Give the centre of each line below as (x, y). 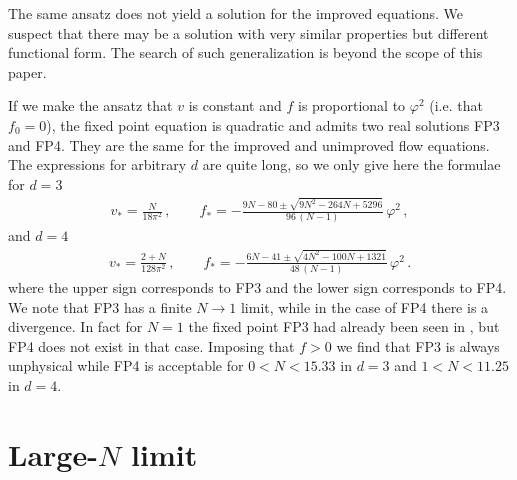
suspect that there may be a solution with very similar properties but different (248, 32)
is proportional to (351, 105)
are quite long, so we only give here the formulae (351, 164)
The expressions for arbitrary (97, 164)
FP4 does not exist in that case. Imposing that (151, 345)
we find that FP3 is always (418, 345)
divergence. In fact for (75, 326)
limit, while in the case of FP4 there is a (364, 306)
